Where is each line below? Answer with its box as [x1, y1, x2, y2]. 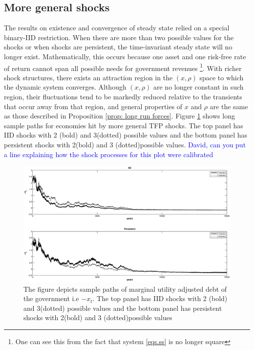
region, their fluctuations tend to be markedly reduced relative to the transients [4, 92, 242, 102]
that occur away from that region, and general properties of [4, 101, 183, 111]
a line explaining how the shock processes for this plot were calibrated [4, 149, 213, 159]
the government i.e [23, 293, 79, 303]
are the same [210, 101, 248, 111]
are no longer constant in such [153, 82, 244, 92]
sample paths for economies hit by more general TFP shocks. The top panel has [4, 120, 243, 130]
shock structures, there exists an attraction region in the [4, 72, 173, 82]
